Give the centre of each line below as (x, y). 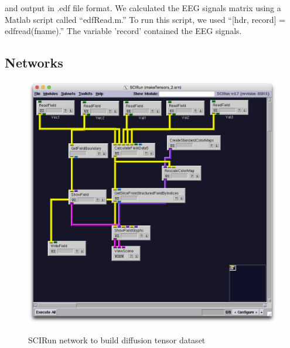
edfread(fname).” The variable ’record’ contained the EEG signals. (123, 31)
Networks (34, 62)
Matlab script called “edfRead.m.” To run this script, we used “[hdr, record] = (145, 19)
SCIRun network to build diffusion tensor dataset (117, 339)
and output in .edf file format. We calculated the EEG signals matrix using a (143, 8)
